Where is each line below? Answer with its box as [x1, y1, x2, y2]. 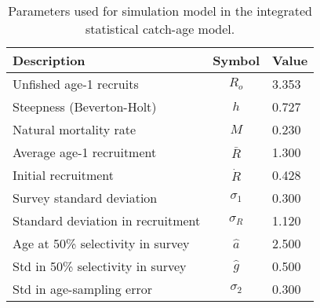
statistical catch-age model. [85, 20, 235, 38]
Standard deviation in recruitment [13, 211, 201, 229]
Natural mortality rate [13, 120, 136, 138]
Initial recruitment [13, 166, 114, 184]
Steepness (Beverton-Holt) [13, 97, 157, 115]
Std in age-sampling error [13, 280, 153, 298]
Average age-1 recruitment [13, 143, 157, 161]
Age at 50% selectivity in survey [13, 234, 190, 252]
